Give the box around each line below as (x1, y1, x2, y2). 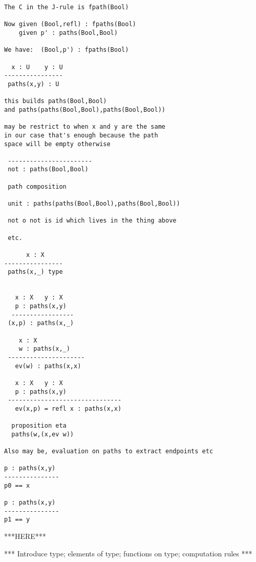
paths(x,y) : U (8, 80, 59, 88)
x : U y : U (11, 63, 63, 71)
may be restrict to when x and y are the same (4, 123, 165, 131)
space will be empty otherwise (4, 140, 111, 148)
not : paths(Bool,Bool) (8, 166, 89, 173)
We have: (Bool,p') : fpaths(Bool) (4, 46, 129, 54)
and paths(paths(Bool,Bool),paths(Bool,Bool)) (4, 106, 165, 113)
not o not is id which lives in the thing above (8, 217, 177, 225)
